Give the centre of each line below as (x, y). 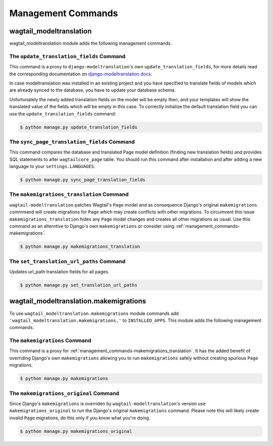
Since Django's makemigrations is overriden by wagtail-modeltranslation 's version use (107, 403)
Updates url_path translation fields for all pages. (59, 272)
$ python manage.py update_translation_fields (79, 127)
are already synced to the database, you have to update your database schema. (93, 90)
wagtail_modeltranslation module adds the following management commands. (90, 44)
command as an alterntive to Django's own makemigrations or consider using (92, 226)
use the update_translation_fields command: (63, 113)
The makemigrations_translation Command (69, 194)
